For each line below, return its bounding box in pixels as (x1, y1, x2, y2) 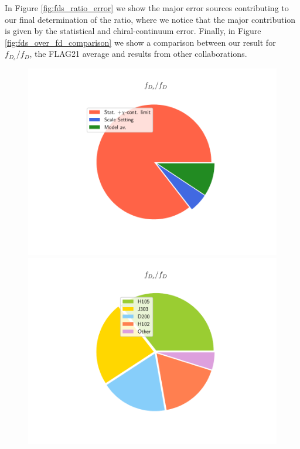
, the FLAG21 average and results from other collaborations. (29, 47, 247, 60)
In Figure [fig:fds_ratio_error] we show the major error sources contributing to (5, 2, 289, 13)
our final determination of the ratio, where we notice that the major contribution (5, 13, 296, 25)
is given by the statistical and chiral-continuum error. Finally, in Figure (5, 25, 261, 37)
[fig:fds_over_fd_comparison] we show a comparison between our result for (5, 36, 276, 48)
